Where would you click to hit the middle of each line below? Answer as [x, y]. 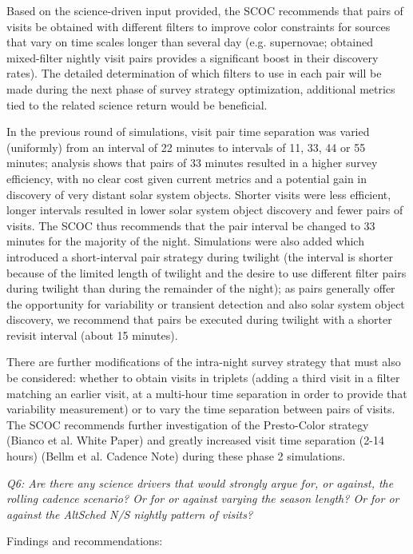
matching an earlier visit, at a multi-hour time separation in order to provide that [207, 393]
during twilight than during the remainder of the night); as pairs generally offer [201, 288]
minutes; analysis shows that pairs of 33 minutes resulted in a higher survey [192, 163]
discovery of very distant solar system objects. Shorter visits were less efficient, [199, 194]
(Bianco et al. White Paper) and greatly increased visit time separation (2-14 [195, 440]
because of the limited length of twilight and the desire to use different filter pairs [206, 272]
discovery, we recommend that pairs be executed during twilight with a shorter [199, 319]
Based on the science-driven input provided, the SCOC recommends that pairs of [205, 10]
